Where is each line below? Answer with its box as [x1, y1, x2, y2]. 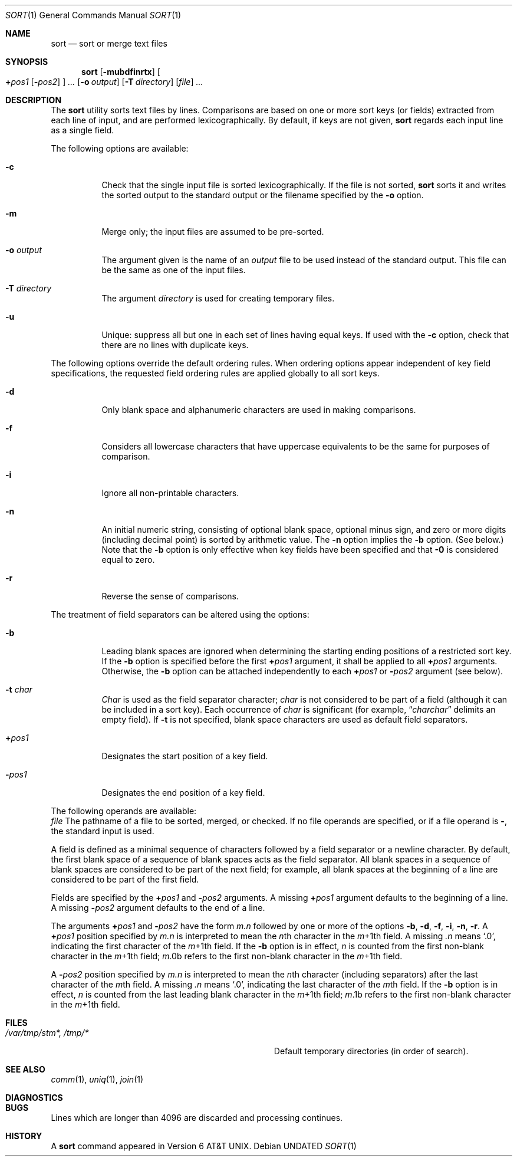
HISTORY [5, 1131, 42, 1141]
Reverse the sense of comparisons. [101, 591, 239, 601]
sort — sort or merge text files [51, 38, 167, 48]
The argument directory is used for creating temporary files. [101, 293, 335, 303]
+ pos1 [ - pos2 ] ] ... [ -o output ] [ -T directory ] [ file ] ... [5, 77, 203, 87]
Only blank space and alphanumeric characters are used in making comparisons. [101, 405, 416, 415]
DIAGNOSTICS [5, 1093, 63, 1103]
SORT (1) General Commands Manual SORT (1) [5, 10, 182, 20]
